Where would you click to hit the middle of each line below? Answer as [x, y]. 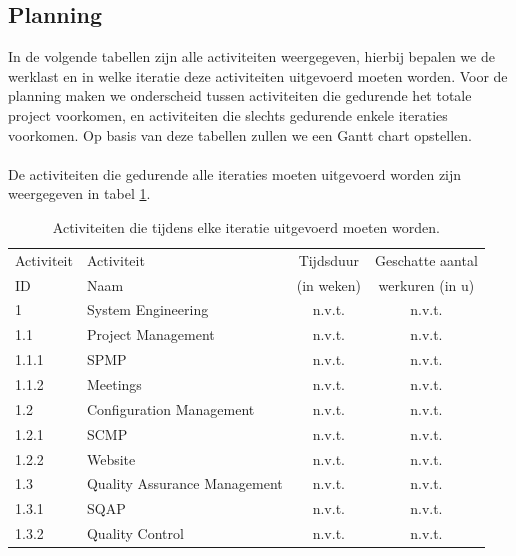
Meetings [114, 384]
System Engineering [147, 309]
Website [111, 458]
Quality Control [135, 533]
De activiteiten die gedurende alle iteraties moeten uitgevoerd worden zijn [235, 173]
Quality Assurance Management [184, 483]
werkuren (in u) [426, 284]
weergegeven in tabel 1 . [79, 193]
